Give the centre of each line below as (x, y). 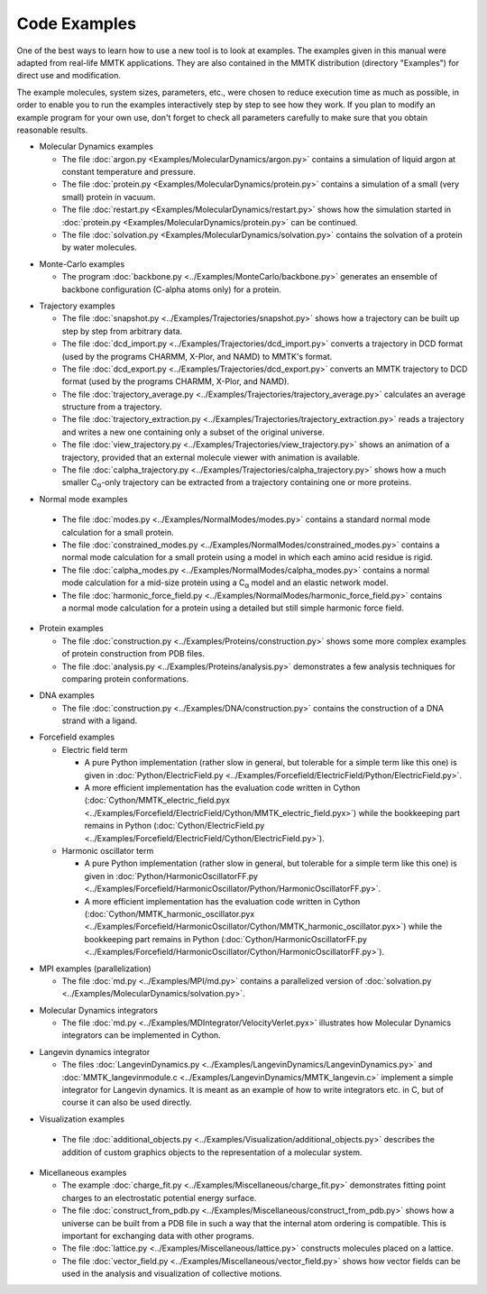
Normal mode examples (83, 499)
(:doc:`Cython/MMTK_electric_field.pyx (157, 800)
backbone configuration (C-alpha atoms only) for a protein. (171, 289)
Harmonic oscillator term (108, 850)
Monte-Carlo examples (82, 264)
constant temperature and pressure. (129, 172)
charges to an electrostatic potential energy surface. (159, 1198)
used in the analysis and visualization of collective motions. (172, 1274)
